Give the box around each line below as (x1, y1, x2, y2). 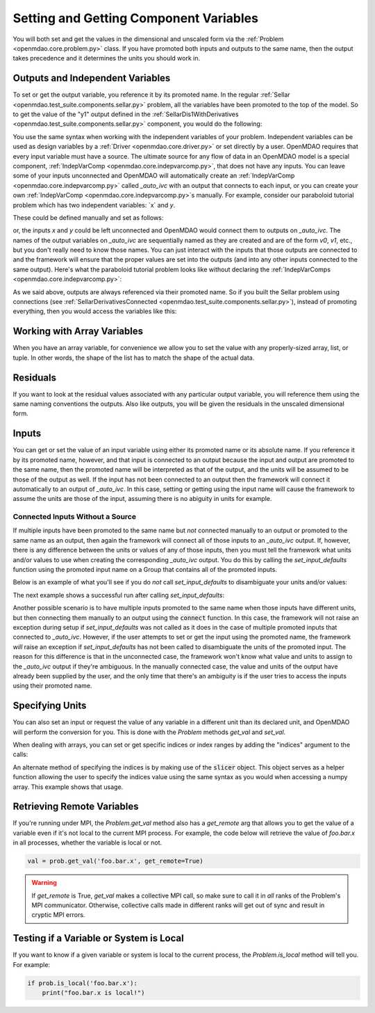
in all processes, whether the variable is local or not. (12, 838, 162, 847)
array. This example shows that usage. (12, 783, 124, 791)
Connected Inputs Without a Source (12, 512, 137, 522)
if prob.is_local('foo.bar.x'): (27, 979, 138, 987)
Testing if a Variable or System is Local (12, 932, 184, 944)
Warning (31, 879, 57, 887)
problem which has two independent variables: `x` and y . (12, 200, 176, 209)
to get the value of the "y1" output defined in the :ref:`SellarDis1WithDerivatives (12, 110, 239, 118)
